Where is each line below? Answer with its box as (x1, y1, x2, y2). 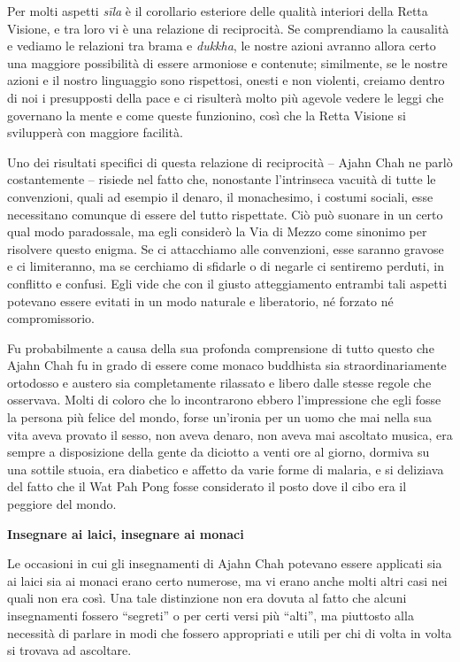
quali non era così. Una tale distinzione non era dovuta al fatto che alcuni (7, 589, 407, 607)
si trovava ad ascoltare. (7, 641, 132, 659)
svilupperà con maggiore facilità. (7, 123, 183, 142)
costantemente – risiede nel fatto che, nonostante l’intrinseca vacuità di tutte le (7, 170, 436, 189)
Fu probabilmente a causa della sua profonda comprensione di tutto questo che (7, 338, 434, 357)
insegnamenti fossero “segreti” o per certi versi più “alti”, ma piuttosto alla (7, 606, 414, 624)
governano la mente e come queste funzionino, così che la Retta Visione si (7, 105, 406, 124)
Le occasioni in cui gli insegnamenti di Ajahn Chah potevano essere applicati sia (7, 554, 442, 573)
